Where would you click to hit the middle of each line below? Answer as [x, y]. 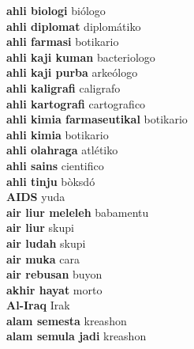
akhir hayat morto [54, 289]
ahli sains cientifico [55, 165]
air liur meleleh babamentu [78, 212]
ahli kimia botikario [58, 134]
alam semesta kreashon [67, 320]
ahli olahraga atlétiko [62, 150]
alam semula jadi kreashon [76, 336]
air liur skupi [40, 228]
